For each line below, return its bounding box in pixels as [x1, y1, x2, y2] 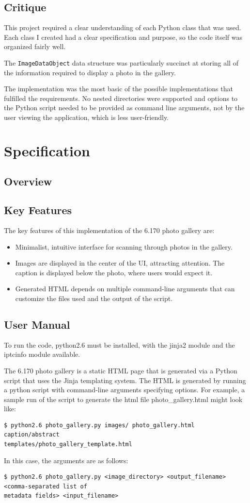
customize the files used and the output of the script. [15, 293, 173, 303]
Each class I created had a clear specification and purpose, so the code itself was [4, 32, 242, 42]
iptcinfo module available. [4, 349, 80, 359]
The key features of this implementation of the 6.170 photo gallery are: [4, 225, 215, 235]
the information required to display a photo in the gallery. [4, 67, 176, 77]
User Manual [4, 317, 70, 332]
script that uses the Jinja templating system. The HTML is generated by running [4, 375, 246, 385]
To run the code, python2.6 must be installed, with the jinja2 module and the [4, 339, 235, 350]
